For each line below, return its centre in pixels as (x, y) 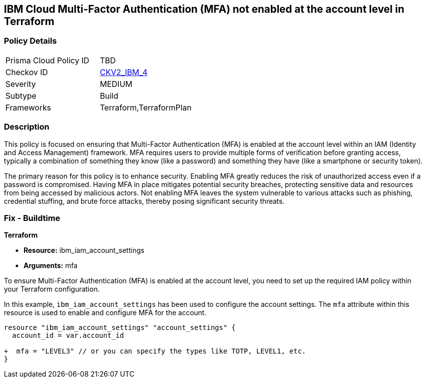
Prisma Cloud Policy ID (47, 60)
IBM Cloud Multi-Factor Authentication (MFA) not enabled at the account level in (204, 9)
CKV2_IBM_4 (124, 72)
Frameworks (28, 107)
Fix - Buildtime (32, 218)
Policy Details (30, 41)
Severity (21, 84)
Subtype (21, 95)
